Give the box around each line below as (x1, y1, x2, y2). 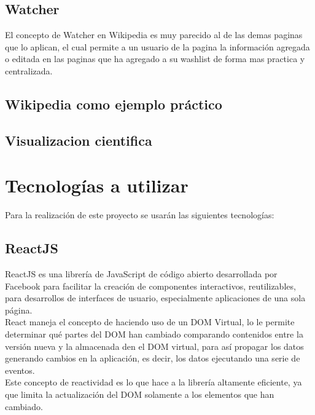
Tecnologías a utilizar (5, 173, 189, 198)
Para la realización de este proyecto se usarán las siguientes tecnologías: (5, 208, 274, 221)
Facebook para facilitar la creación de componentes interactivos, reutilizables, (5, 279, 296, 292)
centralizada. (5, 64, 53, 77)
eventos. (5, 363, 35, 376)
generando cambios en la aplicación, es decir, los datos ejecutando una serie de (5, 352, 300, 365)
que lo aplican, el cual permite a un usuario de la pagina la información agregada (5, 40, 310, 53)
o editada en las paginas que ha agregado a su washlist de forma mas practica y (5, 52, 305, 65)
